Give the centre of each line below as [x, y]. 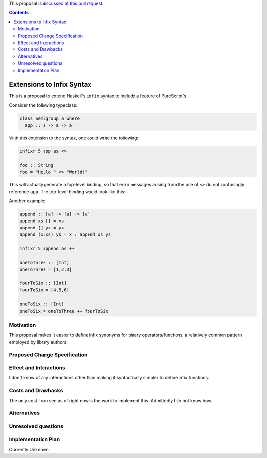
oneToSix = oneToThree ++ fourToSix [64, 311]
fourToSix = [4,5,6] [44, 290]
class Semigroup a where [50, 118]
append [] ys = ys [42, 228]
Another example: [27, 201]
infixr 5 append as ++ [47, 249]
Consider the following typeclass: [43, 105]
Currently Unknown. [30, 449]
